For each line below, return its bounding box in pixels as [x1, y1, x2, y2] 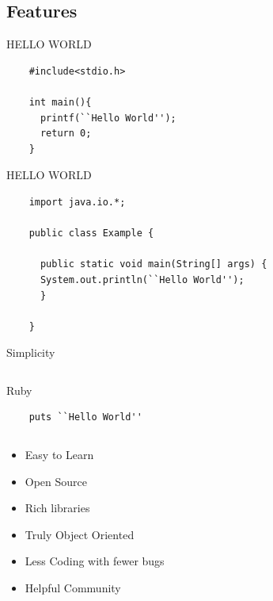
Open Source [25, 473, 88, 489]
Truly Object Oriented [25, 526, 135, 542]
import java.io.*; [28, 196, 126, 208]
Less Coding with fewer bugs [25, 553, 165, 569]
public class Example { [28, 228, 154, 239]
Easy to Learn [25, 446, 94, 463]
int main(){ [28, 96, 92, 108]
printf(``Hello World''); [40, 112, 176, 124]
